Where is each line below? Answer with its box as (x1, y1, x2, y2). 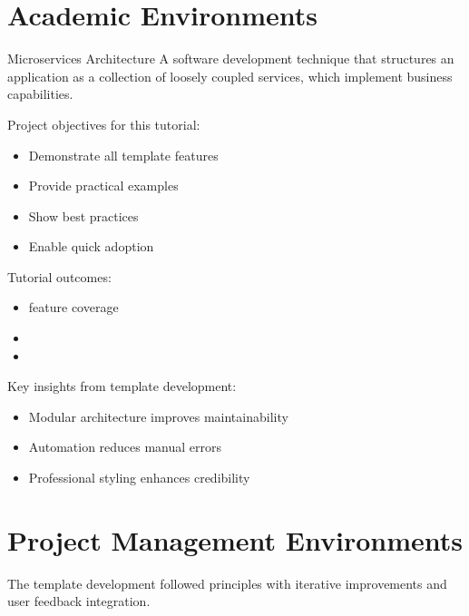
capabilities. (7, 84, 73, 103)
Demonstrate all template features (28, 145, 219, 164)
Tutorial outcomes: (7, 267, 112, 286)
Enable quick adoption (28, 237, 154, 256)
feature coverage (28, 298, 119, 317)
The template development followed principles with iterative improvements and (7, 573, 447, 592)
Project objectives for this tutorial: (7, 114, 200, 133)
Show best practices (28, 206, 139, 225)
